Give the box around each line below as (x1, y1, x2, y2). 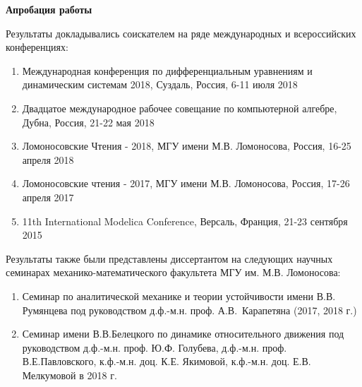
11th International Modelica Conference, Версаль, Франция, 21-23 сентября (22, 213, 348, 228)
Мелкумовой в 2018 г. (22, 367, 117, 382)
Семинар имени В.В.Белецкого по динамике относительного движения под (22, 326, 344, 341)
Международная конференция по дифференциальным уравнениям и (22, 63, 313, 78)
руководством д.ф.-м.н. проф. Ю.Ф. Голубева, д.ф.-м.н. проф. (22, 340, 287, 355)
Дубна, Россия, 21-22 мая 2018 (22, 114, 155, 129)
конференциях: (6, 40, 68, 54)
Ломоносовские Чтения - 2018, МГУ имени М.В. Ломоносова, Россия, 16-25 (22, 138, 351, 153)
